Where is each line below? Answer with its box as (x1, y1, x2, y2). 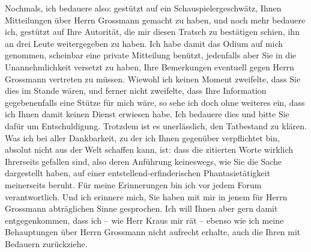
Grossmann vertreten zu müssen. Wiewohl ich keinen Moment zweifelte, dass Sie (5, 72, 301, 85)
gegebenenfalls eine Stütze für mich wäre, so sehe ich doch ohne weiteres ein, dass (5, 96, 305, 108)
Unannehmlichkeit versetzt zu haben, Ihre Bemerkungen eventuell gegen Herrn (5, 60, 294, 73)
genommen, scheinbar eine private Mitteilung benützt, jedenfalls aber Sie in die (5, 49, 297, 61)
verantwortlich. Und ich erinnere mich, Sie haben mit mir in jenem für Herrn (5, 190, 288, 203)
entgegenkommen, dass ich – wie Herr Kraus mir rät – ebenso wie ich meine (5, 214, 284, 226)
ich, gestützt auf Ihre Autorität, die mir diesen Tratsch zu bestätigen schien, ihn (5, 25, 300, 38)
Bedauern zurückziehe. (5, 237, 88, 250)
